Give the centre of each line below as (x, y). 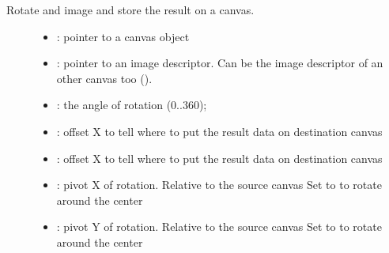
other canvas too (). (104, 78)
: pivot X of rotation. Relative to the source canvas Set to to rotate (219, 185)
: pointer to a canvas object (123, 36)
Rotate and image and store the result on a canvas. (130, 9)
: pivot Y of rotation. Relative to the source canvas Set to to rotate (219, 227)
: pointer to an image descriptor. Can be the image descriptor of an (220, 63)
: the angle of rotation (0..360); (132, 105)
